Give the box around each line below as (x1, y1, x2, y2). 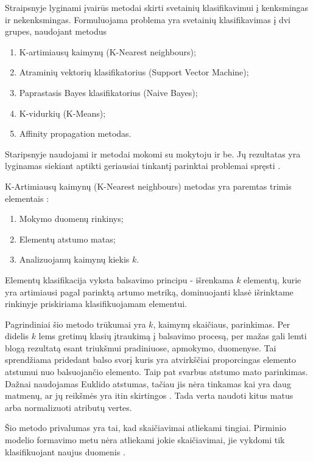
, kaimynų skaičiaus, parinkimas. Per (153, 317, 290, 330)
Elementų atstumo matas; (19, 232, 116, 245)
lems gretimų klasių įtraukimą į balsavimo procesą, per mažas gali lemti (38, 329, 307, 342)
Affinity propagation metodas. (19, 127, 132, 140)
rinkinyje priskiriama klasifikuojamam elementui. (5, 297, 187, 310)
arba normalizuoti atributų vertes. (5, 401, 132, 413)
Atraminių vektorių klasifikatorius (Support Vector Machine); (19, 66, 249, 78)
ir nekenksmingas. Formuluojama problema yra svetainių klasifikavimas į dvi (5, 13, 290, 26)
